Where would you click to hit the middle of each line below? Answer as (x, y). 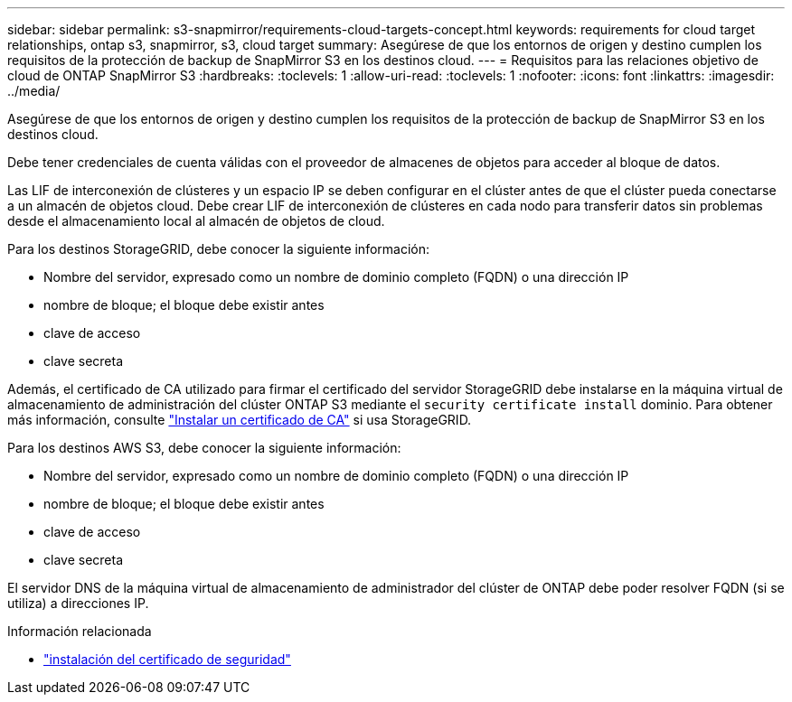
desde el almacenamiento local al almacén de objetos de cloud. (196, 221)
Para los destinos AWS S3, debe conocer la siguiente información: (204, 448)
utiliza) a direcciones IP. (78, 603)
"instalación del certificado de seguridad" (167, 659)
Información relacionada (80, 631)
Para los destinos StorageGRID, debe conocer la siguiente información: (219, 249)
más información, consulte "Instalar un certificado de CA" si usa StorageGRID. (240, 420)
